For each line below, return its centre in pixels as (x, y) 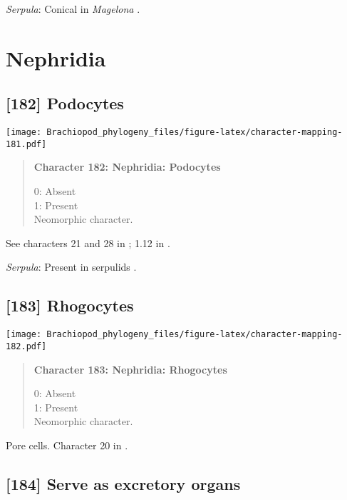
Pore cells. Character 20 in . (67, 445)
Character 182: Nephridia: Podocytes (127, 167)
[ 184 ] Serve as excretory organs (123, 483)
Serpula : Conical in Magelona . (73, 9)
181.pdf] (26, 144)
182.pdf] (26, 346)
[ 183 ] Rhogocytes (70, 305)
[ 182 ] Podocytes (65, 103)
